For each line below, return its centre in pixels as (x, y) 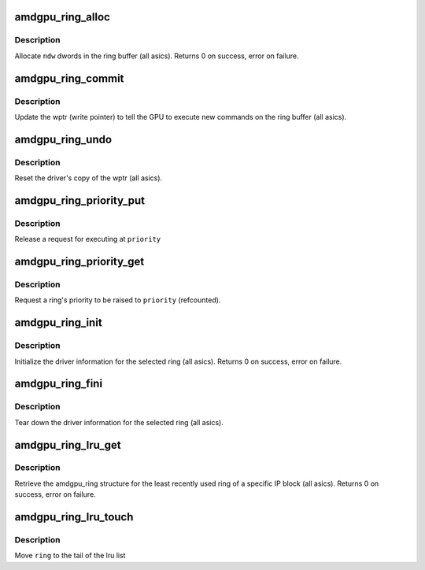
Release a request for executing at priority (88, 239)
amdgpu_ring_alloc (62, 17)
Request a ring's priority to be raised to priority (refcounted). (118, 300)
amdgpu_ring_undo (63, 139)
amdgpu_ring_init (58, 323)
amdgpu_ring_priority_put (80, 200)
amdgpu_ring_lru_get (68, 445)
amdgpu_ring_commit (69, 78)
